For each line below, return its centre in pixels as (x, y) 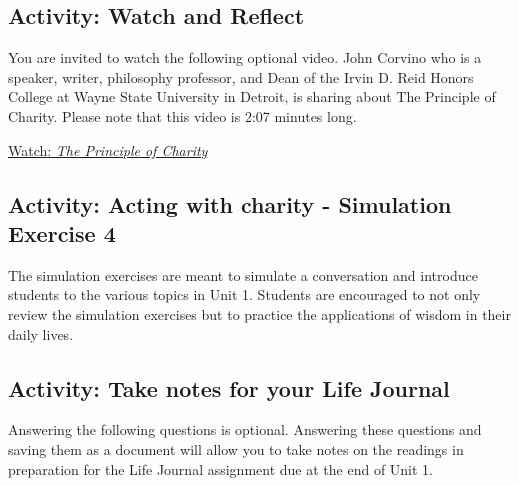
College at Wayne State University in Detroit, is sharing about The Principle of (252, 96)
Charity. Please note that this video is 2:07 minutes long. (182, 115)
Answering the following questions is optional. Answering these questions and (245, 429)
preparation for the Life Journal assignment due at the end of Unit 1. (221, 468)
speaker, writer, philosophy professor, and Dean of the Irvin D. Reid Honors (241, 76)
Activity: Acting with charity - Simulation (230, 203)
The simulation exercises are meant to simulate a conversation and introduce (243, 274)
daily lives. (41, 333)
